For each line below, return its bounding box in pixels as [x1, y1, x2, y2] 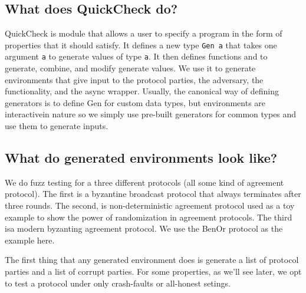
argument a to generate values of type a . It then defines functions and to [5, 50, 268, 62]
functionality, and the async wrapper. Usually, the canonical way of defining [5, 85, 279, 97]
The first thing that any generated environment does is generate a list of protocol [5, 254, 299, 266]
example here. [5, 233, 55, 246]
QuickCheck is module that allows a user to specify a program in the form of [5, 27, 282, 39]
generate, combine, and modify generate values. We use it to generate [5, 62, 256, 74]
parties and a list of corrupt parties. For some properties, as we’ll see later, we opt [5, 265, 302, 278]
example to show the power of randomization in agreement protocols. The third [5, 210, 292, 223]
